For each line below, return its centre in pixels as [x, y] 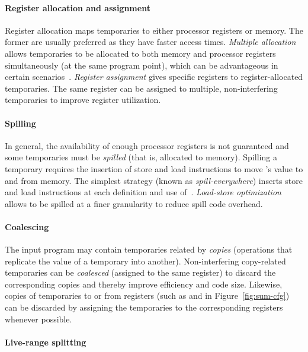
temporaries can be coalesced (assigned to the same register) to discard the [140, 272]
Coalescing [27, 226]
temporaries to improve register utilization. [83, 100]
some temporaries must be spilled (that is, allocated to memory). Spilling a [141, 157]
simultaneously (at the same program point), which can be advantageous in [142, 65]
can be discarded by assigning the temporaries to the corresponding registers [144, 307]
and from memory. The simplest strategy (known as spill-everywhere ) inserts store [154, 180]
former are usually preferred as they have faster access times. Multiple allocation [150, 42]
